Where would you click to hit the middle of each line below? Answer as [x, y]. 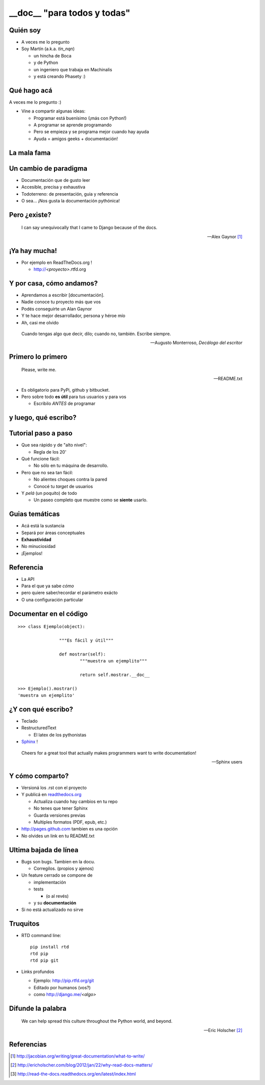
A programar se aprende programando [73, 125]
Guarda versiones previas [59, 815]
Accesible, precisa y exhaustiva [53, 187]
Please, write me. [39, 370]
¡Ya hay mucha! [33, 251]
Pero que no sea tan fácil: [47, 472]
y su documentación [55, 903]
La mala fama [30, 153]
